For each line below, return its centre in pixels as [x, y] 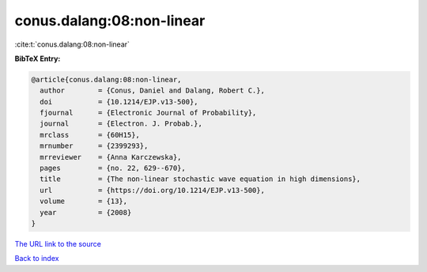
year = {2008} [86, 212]
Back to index [37, 259]
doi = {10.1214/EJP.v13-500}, [119, 102]
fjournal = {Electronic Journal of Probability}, [148, 113]
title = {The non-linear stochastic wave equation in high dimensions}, [200, 179]
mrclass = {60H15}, [90, 135]
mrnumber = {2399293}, [94, 146]
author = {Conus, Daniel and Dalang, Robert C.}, [152, 91]
